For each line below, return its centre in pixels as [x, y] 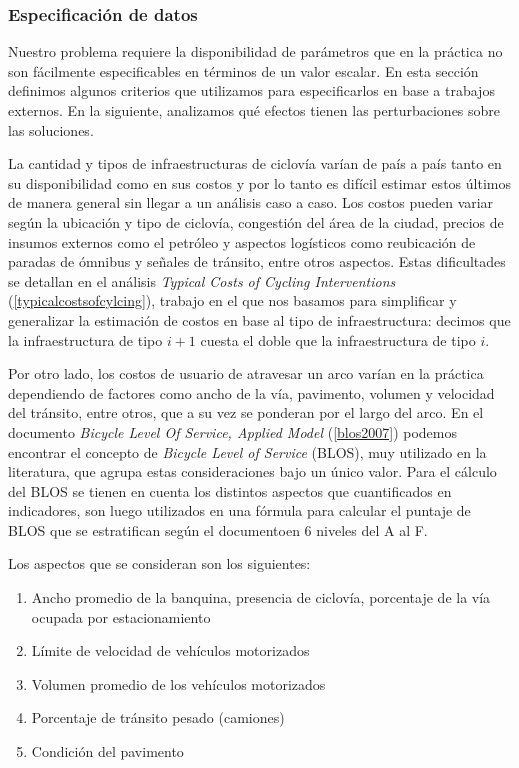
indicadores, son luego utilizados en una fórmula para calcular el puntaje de [239, 510]
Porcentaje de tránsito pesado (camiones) [158, 717]
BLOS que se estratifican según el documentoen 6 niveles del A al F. [218, 529]
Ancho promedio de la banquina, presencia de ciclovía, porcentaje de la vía [261, 597]
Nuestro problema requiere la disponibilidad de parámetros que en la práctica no [255, 51]
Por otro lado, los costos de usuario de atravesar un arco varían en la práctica [246, 373]
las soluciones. [51, 129]
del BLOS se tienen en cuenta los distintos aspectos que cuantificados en [230, 490]
